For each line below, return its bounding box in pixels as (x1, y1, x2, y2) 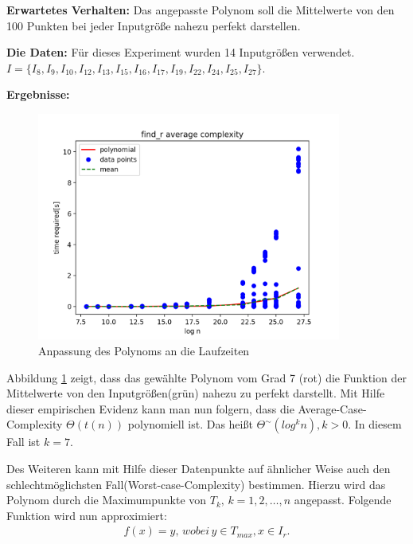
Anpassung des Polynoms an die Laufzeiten (38, 342, 250, 359)
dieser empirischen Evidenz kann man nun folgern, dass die (6, 400, 294, 417)
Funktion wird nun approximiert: (6, 507, 167, 523)
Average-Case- (298, 400, 367, 417)
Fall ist (6, 433, 41, 450)
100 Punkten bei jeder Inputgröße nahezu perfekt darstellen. (6, 17, 301, 33)
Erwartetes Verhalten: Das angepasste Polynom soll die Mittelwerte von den (6, 2, 395, 18)
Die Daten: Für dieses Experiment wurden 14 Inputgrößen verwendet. (6, 44, 355, 61)
